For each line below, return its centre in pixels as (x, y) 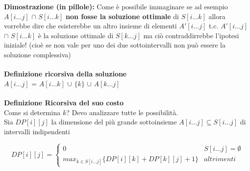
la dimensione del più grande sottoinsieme (114, 122)
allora (217, 16)
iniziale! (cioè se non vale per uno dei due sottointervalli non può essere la (115, 45)
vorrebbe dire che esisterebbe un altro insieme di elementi (90, 26)
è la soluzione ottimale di (76, 35)
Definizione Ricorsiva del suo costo (64, 102)
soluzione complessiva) (37, 54)
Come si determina (32, 112)
